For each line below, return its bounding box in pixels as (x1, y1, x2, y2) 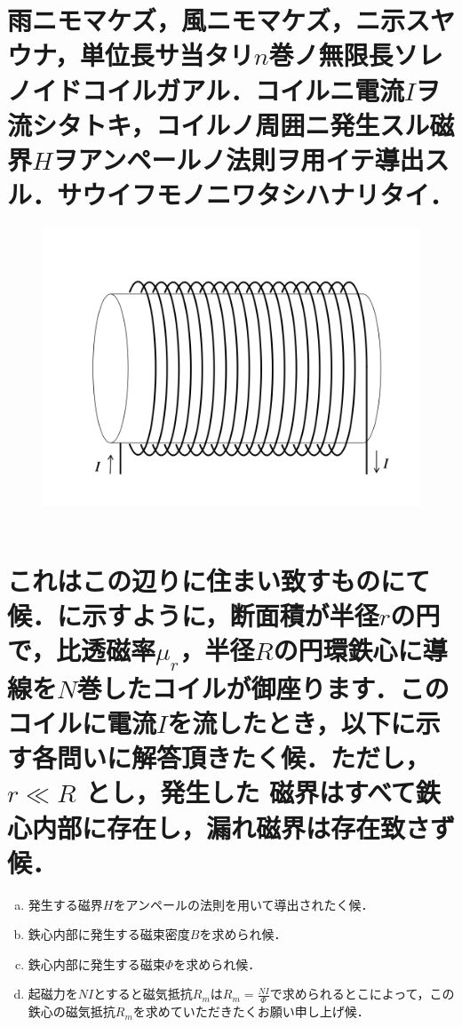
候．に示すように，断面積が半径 (7, 597, 379, 633)
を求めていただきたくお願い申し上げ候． (132, 1002, 370, 1021)
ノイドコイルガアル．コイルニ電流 (7, 71, 404, 107)
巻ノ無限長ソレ (268, 36, 443, 73)
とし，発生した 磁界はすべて (85, 774, 416, 810)
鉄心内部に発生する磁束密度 (28, 925, 190, 943)
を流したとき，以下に (167, 704, 416, 740)
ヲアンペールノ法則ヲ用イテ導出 (52, 140, 425, 177)
